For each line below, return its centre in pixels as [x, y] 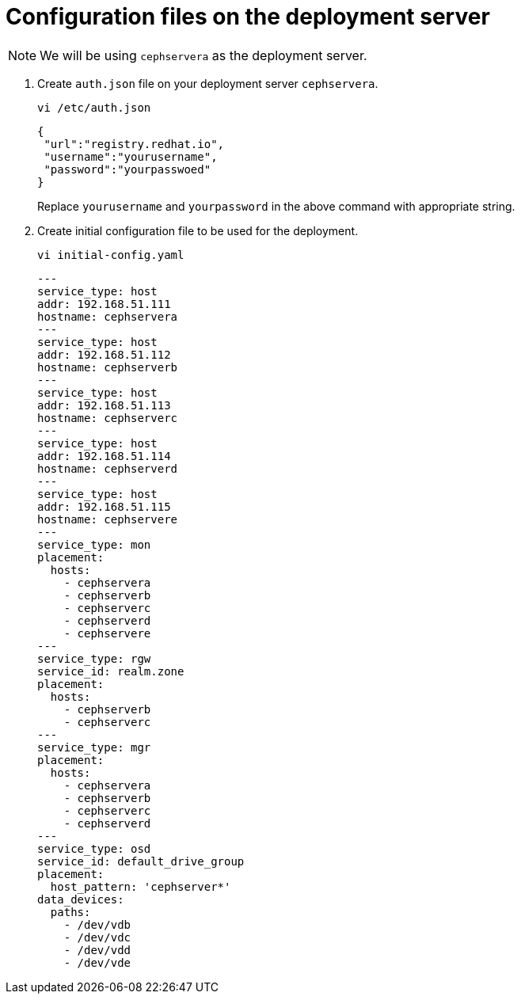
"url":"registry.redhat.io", [134, 144]
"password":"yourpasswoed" [127, 169]
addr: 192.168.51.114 [104, 456]
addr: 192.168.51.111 [104, 304]
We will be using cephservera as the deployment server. [203, 55]
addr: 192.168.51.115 [104, 506]
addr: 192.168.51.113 [104, 405]
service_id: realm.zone [111, 671]
